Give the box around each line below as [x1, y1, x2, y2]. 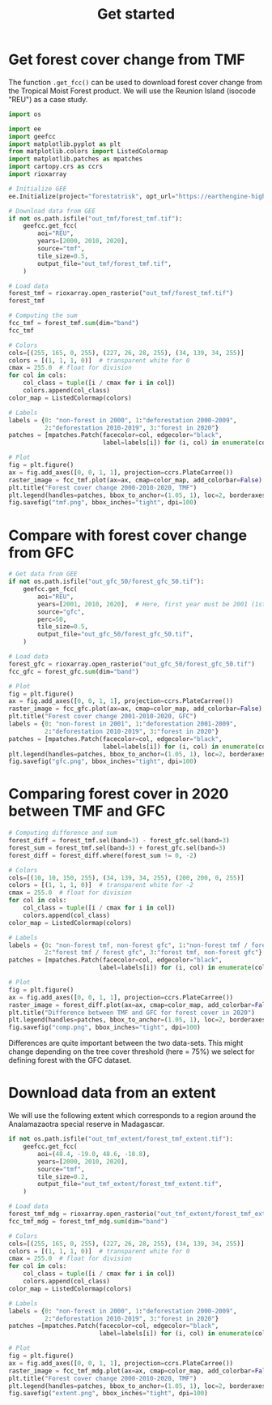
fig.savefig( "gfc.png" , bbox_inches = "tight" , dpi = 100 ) [8, 757, 198, 766]
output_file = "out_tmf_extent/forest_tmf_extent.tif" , [37, 1180, 223, 1189]
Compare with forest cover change [8, 526, 248, 544]
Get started [96, 5, 176, 24]
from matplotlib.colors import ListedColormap [8, 148, 168, 156]
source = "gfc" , [37, 607, 85, 616]
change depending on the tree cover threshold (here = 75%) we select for [8, 1047, 255, 1056]
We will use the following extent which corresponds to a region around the [8, 1111, 257, 1120]
